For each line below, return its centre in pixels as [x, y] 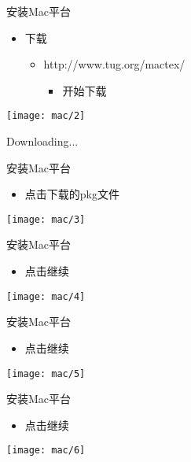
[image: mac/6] [46, 451]
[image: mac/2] [46, 116]
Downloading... [42, 141]
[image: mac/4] [46, 296]
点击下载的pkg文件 [72, 194]
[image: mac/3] [46, 219]
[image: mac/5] [46, 373]
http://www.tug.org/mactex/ [114, 64]
